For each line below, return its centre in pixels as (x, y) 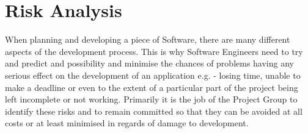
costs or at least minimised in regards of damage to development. (127, 123)
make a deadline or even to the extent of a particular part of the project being (152, 87)
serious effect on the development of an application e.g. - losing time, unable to (153, 75)
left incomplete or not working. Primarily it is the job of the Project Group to (151, 99)
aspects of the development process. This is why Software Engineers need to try (154, 51)
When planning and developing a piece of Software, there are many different (148, 39)
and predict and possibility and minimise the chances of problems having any (149, 63)
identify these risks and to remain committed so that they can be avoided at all (154, 111)
